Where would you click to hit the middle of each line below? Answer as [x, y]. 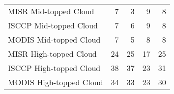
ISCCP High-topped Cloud [54, 68]
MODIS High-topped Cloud [56, 82]
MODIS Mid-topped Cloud [54, 39]
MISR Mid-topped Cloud [51, 11]
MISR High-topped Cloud [52, 54]
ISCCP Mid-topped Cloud [53, 25]
